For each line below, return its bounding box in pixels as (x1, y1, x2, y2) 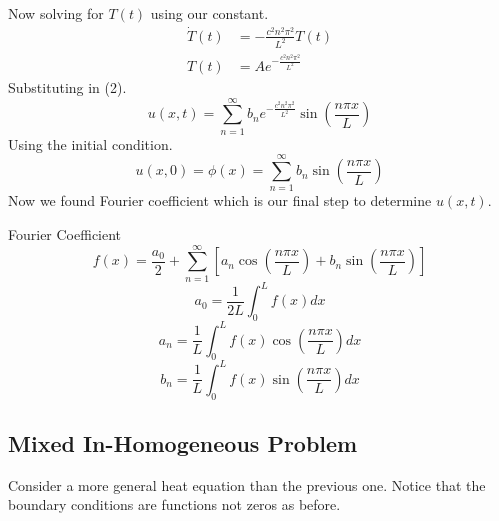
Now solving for (8, 3, 104, 23)
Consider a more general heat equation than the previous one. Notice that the (8, 474, 486, 495)
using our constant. (150, 3, 269, 23)
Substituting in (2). (8, 77, 127, 98)
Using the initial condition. (8, 133, 173, 154)
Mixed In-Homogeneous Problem (8, 428, 358, 459)
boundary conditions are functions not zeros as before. (8, 494, 341, 515)
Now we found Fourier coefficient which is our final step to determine (8, 190, 432, 211)
